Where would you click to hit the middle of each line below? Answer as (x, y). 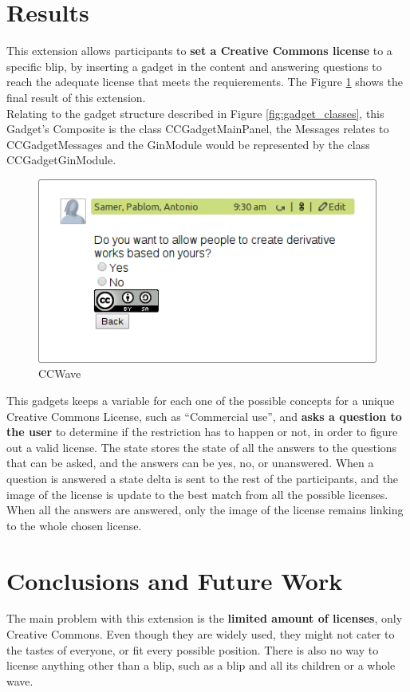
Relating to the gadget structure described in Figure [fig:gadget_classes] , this (195, 113)
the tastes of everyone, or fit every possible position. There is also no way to (193, 649)
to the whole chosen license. (74, 525)
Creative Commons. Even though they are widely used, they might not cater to (201, 634)
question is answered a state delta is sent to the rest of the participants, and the (203, 478)
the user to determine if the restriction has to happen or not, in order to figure (202, 432)
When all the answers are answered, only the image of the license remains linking (205, 510)
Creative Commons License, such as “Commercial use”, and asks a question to (204, 416)
